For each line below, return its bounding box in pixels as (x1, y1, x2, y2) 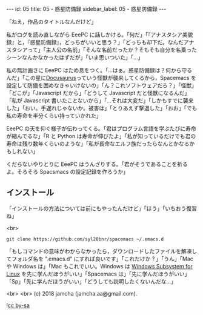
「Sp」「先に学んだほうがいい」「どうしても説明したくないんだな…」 (6, 277, 177, 285)
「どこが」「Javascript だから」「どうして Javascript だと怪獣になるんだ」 (6, 90, 190, 96)
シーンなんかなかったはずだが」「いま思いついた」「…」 (6, 54, 144, 61)
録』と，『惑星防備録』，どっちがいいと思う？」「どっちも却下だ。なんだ (6, 39, 184, 45)
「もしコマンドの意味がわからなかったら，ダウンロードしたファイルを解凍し (6, 247, 198, 254)
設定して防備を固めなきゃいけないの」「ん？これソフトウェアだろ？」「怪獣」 (6, 82, 197, 89)
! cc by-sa (6, 302, 30, 309)
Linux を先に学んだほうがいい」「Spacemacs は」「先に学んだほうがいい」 (6, 270, 190, 277)
